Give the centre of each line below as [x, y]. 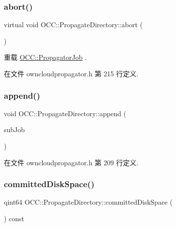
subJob [15, 130]
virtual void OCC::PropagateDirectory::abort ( [73, 25]
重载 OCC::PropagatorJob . [45, 57]
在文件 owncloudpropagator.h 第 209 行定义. [71, 162]
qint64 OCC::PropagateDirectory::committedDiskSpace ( [88, 202]
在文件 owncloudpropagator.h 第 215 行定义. [71, 73]
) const [14, 218]
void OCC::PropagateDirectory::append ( [65, 113]
